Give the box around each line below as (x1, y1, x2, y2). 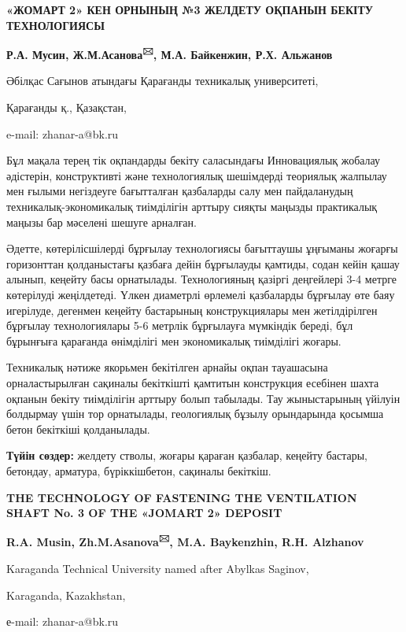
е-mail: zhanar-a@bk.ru (6, 613, 119, 630)
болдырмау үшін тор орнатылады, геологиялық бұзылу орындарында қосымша (6, 405, 384, 422)
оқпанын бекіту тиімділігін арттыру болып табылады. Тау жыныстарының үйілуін (6, 390, 400, 406)
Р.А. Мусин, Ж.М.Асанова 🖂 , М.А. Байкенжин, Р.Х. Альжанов (6, 44, 333, 62)
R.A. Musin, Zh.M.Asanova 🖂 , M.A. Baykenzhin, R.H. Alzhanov (6, 531, 364, 550)
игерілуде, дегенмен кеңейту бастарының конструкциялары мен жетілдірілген (6, 301, 378, 318)
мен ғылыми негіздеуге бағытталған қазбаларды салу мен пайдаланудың (6, 183, 353, 199)
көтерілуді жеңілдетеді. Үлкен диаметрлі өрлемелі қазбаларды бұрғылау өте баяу (6, 286, 395, 302)
